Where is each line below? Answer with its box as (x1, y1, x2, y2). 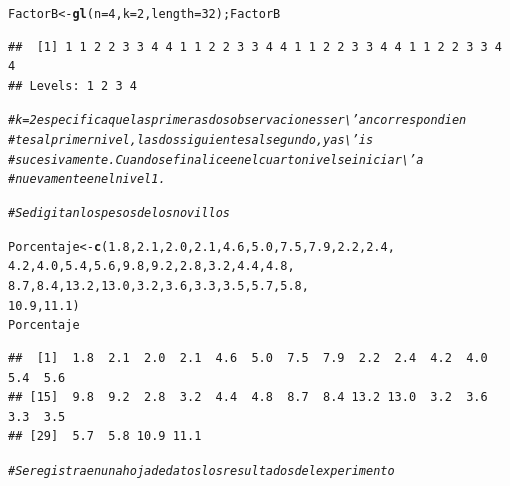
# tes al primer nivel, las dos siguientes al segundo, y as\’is (8, 133, 374, 148)
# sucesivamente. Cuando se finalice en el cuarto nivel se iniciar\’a (8, 152, 424, 167)
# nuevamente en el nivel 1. (8, 172, 166, 187)
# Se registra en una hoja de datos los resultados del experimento (8, 463, 395, 478)
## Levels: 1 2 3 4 (8, 78, 137, 93)
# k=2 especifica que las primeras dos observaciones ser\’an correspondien (8, 113, 467, 128)
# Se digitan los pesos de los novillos (8, 206, 230, 221)
